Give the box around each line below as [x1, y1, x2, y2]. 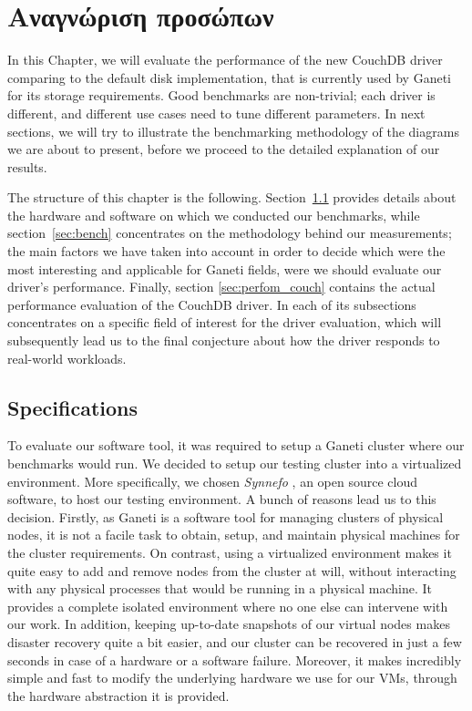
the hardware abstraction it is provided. [7, 685, 230, 705]
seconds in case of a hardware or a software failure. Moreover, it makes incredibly [7, 650, 462, 669]
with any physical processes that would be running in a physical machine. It [7, 579, 432, 598]
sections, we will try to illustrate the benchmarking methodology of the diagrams [7, 121, 459, 140]
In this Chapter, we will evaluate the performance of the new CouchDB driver [7, 50, 443, 69]
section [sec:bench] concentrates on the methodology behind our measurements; [7, 223, 452, 242]
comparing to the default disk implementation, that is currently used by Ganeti [7, 67, 451, 87]
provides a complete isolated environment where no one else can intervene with [7, 596, 448, 615]
